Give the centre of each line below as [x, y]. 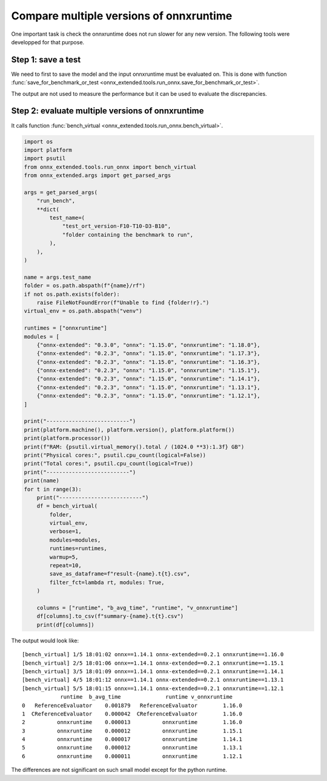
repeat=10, [65, 566]
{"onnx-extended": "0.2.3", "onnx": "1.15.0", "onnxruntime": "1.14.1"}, [148, 379]
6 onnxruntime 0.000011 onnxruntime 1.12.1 [132, 756]
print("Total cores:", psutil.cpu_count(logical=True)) [109, 464]
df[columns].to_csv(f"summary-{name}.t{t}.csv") [110, 616]
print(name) [42, 481]
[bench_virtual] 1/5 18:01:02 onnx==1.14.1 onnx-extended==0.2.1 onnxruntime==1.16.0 [153, 655]
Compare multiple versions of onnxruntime [122, 16]
